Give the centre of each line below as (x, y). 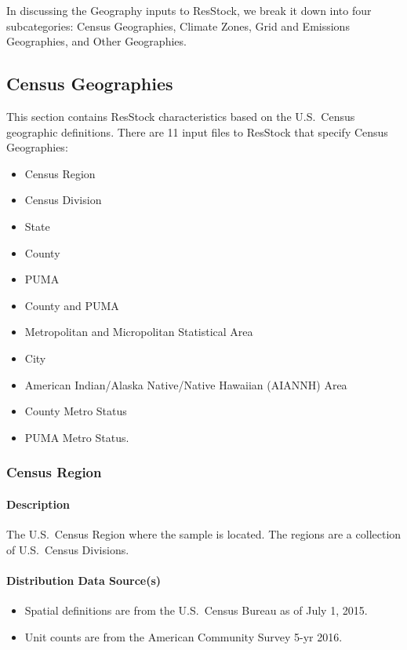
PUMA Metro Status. (77, 437)
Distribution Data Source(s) (84, 580)
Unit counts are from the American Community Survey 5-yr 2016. (184, 636)
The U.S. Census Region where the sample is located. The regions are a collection (204, 533)
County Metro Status (76, 411)
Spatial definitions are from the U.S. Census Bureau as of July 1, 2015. (196, 610)
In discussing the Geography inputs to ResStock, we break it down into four (189, 10)
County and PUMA (72, 305)
